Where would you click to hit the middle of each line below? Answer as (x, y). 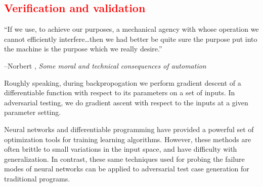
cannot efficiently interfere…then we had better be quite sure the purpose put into (131, 39)
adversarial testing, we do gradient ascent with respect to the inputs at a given (126, 102)
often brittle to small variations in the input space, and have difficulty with (121, 149)
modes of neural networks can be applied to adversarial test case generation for (127, 169)
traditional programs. (37, 178)
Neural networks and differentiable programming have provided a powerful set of (129, 129)
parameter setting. (33, 112)
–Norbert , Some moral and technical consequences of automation (105, 65)
